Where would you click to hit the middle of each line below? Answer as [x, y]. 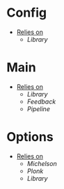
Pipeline [38, 108]
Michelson [42, 163]
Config [26, 13]
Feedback [41, 101]
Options [30, 137]
